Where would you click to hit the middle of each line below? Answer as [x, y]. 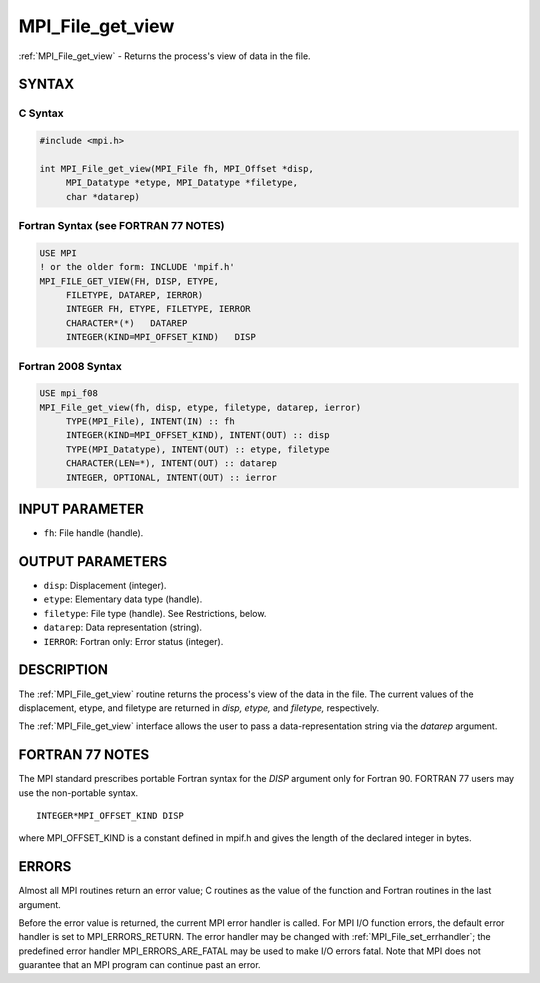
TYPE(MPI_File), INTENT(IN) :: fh [150, 421]
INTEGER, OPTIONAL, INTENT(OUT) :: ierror [171, 477]
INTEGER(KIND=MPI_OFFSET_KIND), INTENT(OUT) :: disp [197, 435]
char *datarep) [102, 196]
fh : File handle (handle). [93, 533]
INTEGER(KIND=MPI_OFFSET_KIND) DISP [161, 337]
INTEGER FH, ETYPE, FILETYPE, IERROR [158, 309]
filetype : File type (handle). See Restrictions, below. [155, 613]
